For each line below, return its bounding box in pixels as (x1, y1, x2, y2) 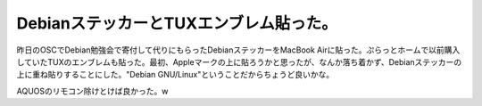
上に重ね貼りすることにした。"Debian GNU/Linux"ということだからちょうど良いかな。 (16, 69, 335, 80)
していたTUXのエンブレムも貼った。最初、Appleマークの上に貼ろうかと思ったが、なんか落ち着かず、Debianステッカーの (16, 56, 462, 67)
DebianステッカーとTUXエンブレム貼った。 (16, 13, 338, 33)
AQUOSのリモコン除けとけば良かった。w (16, 86, 169, 96)
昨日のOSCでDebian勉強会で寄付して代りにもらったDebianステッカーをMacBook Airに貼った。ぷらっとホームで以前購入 (16, 45, 461, 55)
